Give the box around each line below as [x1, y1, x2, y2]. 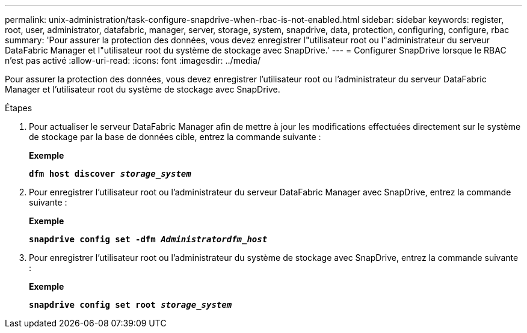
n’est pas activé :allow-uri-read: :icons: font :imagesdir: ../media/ [5, 55, 260, 66]
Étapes [5, 103, 32, 113]
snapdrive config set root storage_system [29, 300, 232, 310]
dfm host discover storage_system [29, 169, 191, 179]
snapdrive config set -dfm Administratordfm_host [29, 234, 268, 244]
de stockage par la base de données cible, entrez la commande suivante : [29, 132, 321, 142]
